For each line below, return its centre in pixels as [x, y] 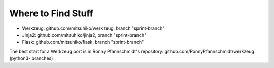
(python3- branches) [31, 58]
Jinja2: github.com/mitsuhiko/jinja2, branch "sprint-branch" [84, 35]
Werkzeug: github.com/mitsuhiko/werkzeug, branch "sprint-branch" [93, 28]
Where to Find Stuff [51, 13]
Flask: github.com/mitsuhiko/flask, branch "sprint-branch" [83, 42]
